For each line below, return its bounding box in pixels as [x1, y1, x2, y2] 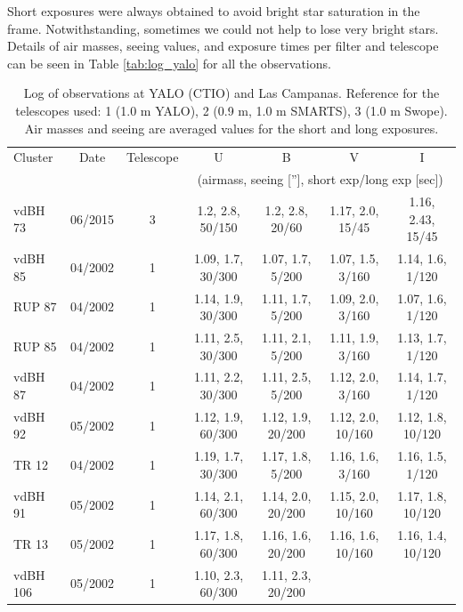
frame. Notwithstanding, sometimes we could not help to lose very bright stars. [7, 19, 439, 37]
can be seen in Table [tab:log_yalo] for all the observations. [7, 53, 331, 72]
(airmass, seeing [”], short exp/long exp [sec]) [197, 170, 443, 189]
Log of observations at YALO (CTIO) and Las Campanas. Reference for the [23, 84, 440, 102]
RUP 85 [13, 336, 57, 355]
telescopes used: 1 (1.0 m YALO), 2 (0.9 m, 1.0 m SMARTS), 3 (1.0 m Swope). [15, 101, 448, 119]
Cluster [13, 148, 53, 166]
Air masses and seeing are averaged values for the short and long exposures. [24, 118, 439, 137]
